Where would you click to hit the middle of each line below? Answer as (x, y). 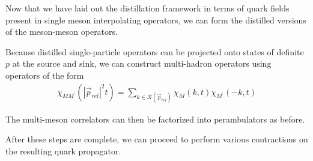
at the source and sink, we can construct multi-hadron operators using (142, 63)
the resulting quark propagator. (63, 150)
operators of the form (45, 75)
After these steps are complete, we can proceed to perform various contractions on (157, 139)
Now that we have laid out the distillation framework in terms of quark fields (147, 8)
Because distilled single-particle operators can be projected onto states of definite (155, 51)
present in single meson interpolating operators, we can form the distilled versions (156, 20)
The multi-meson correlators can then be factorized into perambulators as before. (155, 119)
